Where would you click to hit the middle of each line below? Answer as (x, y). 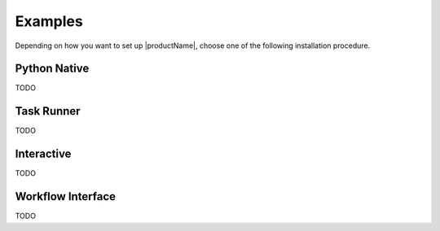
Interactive (43, 154)
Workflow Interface (66, 196)
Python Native (52, 69)
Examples (49, 21)
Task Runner (48, 111)
